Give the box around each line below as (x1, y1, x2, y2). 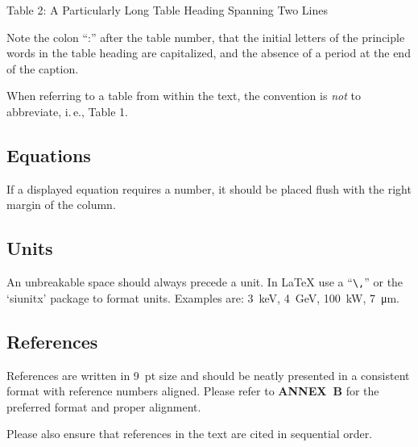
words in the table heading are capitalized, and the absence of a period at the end (6, 44, 411, 61)
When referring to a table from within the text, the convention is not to (6, 87, 361, 104)
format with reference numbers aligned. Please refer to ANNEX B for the (6, 382, 379, 399)
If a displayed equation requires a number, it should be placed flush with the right (6, 180, 412, 197)
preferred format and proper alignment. (6, 398, 201, 415)
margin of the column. (6, 196, 116, 213)
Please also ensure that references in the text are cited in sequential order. (6, 425, 373, 442)
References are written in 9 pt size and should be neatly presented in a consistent (6, 366, 410, 383)
